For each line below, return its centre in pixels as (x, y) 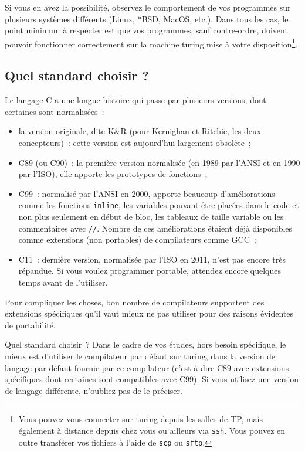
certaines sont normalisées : (55, 111)
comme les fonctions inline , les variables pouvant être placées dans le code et (159, 205)
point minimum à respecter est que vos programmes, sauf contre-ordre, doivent (146, 30)
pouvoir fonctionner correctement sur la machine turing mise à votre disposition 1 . (151, 43)
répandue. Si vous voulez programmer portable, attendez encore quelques (150, 271)
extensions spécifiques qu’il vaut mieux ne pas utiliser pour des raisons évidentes (149, 313)
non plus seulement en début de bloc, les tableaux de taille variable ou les (151, 217)
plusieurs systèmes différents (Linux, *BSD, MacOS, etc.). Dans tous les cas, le (147, 18)
